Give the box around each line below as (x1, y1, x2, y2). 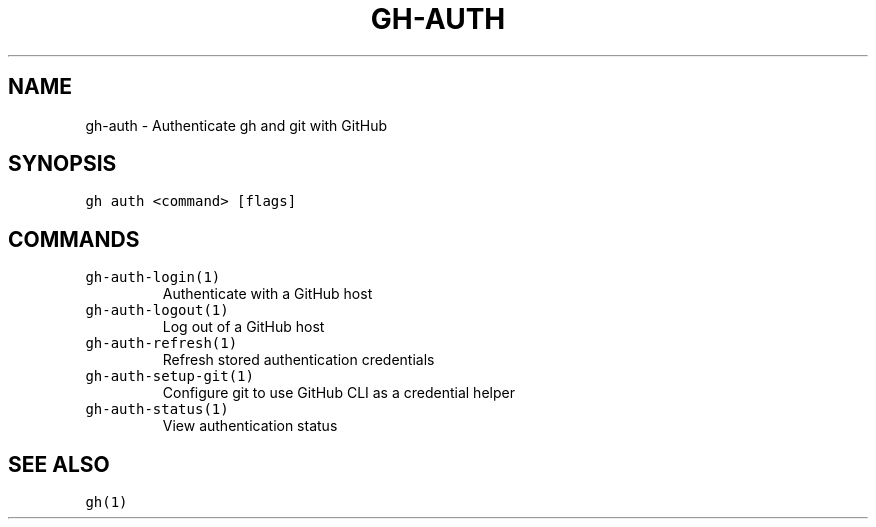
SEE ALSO (8, 451, 110, 477)
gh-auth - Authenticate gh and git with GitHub (85, 116, 387, 134)
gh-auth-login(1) (85, 269, 221, 286)
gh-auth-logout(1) (85, 302, 229, 319)
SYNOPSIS (8, 151, 117, 177)
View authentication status (162, 417, 338, 435)
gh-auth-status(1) (85, 401, 229, 418)
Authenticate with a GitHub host (162, 285, 373, 303)
